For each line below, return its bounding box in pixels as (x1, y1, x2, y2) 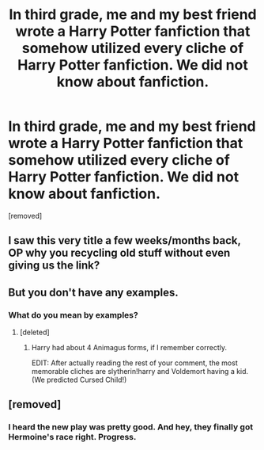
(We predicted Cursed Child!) (31, 375, 127, 385)
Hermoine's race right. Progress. (8, 432, 137, 443)
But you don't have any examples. (8, 285, 179, 299)
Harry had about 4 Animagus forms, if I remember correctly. (31, 343, 228, 353)
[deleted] (19, 327, 50, 337)
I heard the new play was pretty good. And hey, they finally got (8, 421, 254, 433)
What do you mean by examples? (8, 309, 138, 320)
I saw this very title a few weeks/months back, (8, 234, 241, 247)
